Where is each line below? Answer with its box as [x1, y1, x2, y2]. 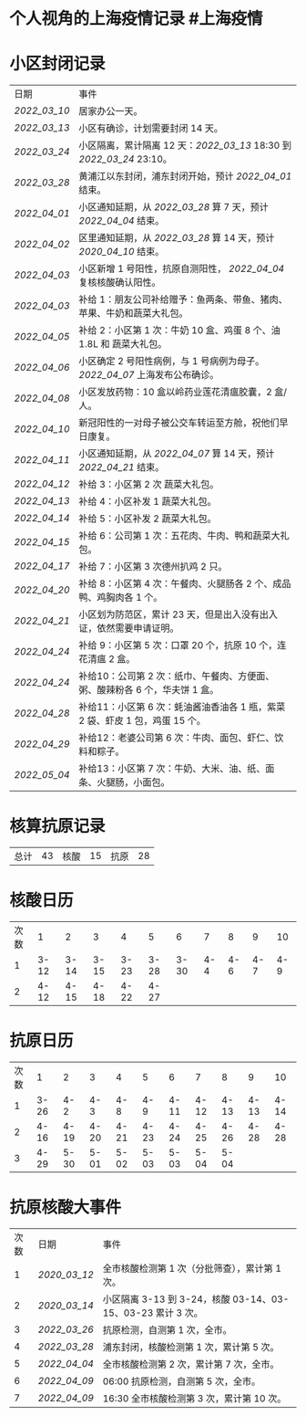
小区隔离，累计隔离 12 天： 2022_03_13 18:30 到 [78, 139, 291, 152]
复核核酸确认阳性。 [78, 276, 161, 289]
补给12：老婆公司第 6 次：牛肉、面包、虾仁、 [78, 731, 275, 744]
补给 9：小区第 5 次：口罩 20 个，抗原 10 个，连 [78, 639, 287, 652]
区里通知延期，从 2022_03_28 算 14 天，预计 [78, 232, 275, 245]
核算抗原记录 [9, 816, 107, 836]
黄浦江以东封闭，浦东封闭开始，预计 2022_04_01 [78, 170, 292, 183]
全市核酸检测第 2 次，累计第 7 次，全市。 [102, 1358, 280, 1370]
